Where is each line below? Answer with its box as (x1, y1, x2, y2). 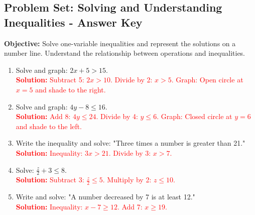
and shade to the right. (35, 84, 106, 94)
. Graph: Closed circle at (157, 111, 232, 122)
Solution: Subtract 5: (16, 74, 84, 85)
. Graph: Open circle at (171, 74, 243, 85)
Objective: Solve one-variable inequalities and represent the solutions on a (4, 38, 236, 48)
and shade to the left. (16, 121, 82, 131)
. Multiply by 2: (102, 174, 152, 185)
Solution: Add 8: (16, 111, 71, 122)
